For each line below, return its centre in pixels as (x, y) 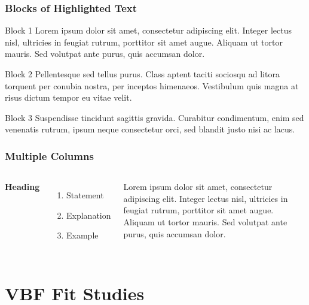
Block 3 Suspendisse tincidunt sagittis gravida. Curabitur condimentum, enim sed (154, 117)
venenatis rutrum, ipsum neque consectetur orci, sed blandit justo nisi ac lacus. (150, 129)
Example (82, 235)
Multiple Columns (49, 155)
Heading (22, 187)
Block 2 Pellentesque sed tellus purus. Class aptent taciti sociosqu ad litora (142, 74)
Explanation (89, 215)
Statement (85, 195)
